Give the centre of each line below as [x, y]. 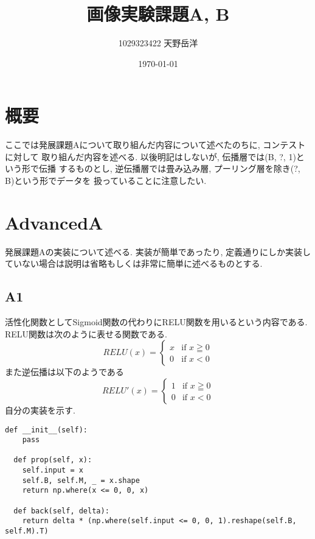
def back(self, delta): [61, 511]
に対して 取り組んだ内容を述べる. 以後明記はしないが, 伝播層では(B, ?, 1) [151, 156]
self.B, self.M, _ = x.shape [81, 480]
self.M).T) [27, 531]
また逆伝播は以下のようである [64, 372]
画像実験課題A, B [158, 14]
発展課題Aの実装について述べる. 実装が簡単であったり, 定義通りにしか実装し [158, 251]
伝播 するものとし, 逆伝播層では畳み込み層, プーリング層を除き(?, [169, 168]
